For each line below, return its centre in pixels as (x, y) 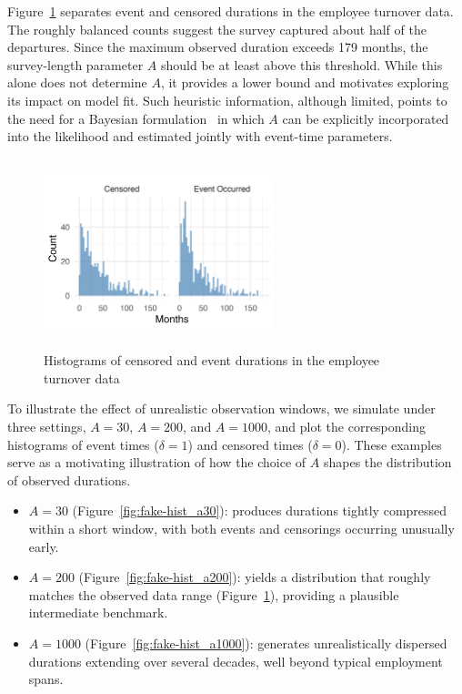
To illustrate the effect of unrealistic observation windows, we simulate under (221, 408)
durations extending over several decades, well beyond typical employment (236, 661)
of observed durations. (69, 480)
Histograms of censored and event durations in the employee (212, 360)
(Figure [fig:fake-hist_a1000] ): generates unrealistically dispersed (266, 643)
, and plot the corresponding (347, 426)
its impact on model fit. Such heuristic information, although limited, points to (227, 100)
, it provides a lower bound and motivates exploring (305, 82)
